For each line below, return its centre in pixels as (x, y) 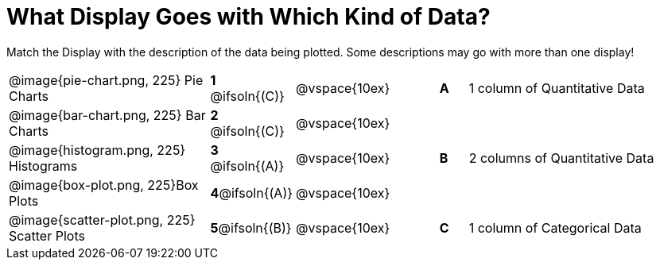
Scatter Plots (47, 235)
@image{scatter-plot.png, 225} (102, 220)
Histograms (43, 166)
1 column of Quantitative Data (557, 88)
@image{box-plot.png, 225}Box (104, 185)
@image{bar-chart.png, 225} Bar (107, 115)
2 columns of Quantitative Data (561, 158)
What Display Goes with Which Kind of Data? (248, 17)
